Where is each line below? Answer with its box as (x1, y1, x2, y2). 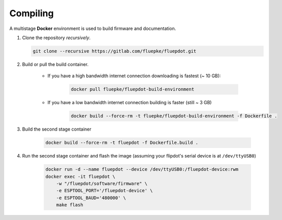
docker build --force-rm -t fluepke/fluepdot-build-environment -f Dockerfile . (71, 113, 277, 119)
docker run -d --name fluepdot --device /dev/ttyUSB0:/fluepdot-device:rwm (45, 167, 239, 172)
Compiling (9, 8, 54, 19)
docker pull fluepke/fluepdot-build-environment (71, 86, 195, 92)
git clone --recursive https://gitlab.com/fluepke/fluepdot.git (33, 48, 197, 54)
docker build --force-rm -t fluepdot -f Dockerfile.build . (45, 140, 199, 146)
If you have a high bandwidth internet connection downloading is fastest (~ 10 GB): (47, 73, 221, 79)
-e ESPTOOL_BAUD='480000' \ (56, 195, 127, 201)
